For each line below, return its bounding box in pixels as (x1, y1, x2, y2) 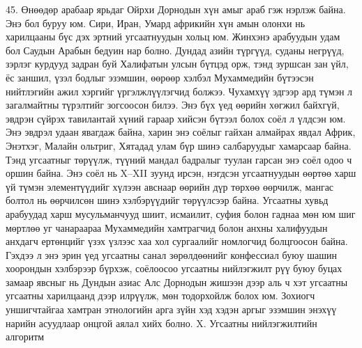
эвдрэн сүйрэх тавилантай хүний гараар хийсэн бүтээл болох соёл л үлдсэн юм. (6, 111, 346, 125)
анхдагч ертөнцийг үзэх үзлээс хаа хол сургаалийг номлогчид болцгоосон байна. (6, 234, 348, 248)
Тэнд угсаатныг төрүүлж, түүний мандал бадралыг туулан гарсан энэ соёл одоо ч (6, 152, 352, 166)
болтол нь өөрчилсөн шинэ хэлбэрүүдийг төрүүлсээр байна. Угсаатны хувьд (6, 193, 329, 207)
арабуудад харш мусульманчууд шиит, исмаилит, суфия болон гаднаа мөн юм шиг (6, 206, 356, 221)
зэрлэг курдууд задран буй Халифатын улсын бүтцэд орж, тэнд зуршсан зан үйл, (6, 56, 349, 71)
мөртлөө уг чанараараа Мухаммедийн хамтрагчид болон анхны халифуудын (6, 220, 328, 235)
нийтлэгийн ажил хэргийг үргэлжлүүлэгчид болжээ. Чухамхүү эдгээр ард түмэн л (6, 84, 353, 98)
